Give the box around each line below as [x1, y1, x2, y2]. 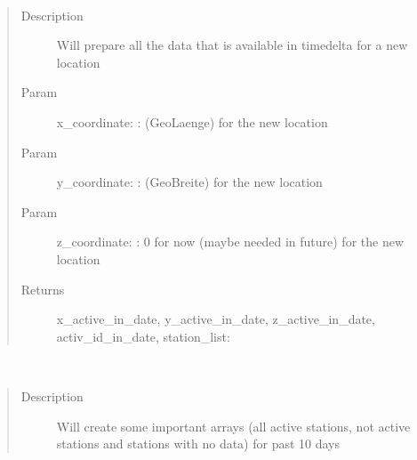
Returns [20, 279, 65, 298]
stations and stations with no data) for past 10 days [56, 434, 341, 453]
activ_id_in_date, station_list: [56, 327, 230, 345]
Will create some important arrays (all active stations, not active [56, 416, 411, 435]
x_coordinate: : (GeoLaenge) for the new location [56, 112, 328, 131]
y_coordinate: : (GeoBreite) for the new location [56, 173, 323, 191]
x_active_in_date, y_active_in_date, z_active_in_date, [56, 310, 375, 328]
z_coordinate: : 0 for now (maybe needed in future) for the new [56, 232, 405, 251]
